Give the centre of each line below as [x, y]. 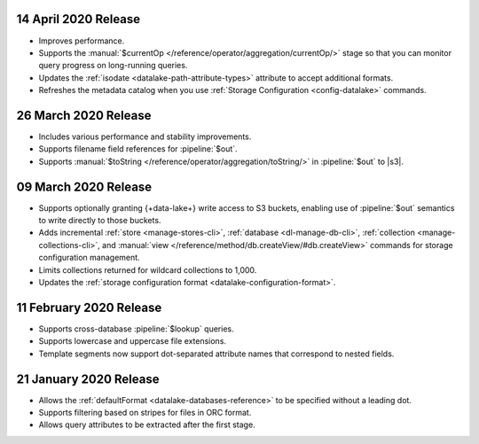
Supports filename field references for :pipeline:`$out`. [138, 149]
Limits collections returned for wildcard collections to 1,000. [148, 269]
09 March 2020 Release [84, 187]
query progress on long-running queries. [113, 66]
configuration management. [90, 258]
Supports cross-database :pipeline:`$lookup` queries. [136, 329]
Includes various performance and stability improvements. [145, 136]
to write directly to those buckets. [100, 221]
